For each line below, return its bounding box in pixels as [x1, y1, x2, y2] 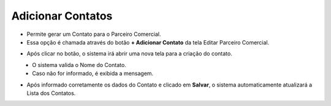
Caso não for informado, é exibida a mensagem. [32, 70, 154, 77]
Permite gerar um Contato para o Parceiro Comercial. [26, 30, 161, 38]
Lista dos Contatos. [26, 89, 76, 97]
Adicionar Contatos [11, 9, 113, 23]
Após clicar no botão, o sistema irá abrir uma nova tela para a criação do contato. [26, 50, 232, 57]
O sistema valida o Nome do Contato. [32, 61, 127, 68]
